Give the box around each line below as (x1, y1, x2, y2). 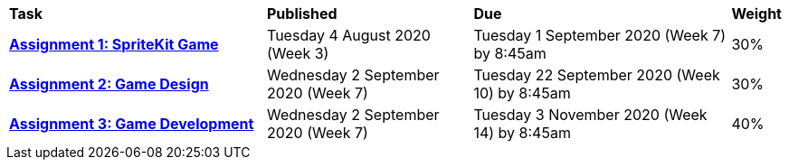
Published (267, 5, 337, 23)
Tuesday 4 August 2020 (267, 26, 431, 44)
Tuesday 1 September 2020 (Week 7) (473, 26, 727, 44)
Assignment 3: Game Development (9, 115, 254, 133)
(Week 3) (267, 44, 329, 62)
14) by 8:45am (473, 124, 571, 142)
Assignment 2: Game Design (9, 75, 209, 93)
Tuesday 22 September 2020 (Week (473, 66, 720, 84)
